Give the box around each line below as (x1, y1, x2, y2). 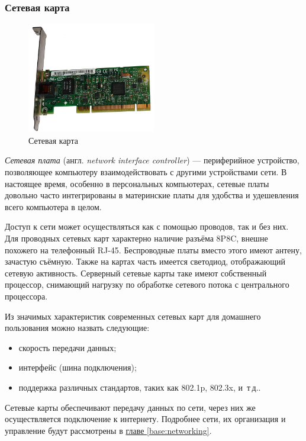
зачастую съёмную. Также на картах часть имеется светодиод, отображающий (5, 255, 286, 268)
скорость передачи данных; (18, 341, 117, 353)
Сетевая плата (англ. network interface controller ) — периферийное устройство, (5, 154, 299, 166)
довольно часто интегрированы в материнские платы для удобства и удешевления (5, 189, 299, 201)
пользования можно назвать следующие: (5, 321, 150, 334)
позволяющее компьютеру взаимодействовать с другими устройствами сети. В (5, 166, 287, 178)
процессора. (5, 289, 48, 302)
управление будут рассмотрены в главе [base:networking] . (5, 424, 212, 436)
